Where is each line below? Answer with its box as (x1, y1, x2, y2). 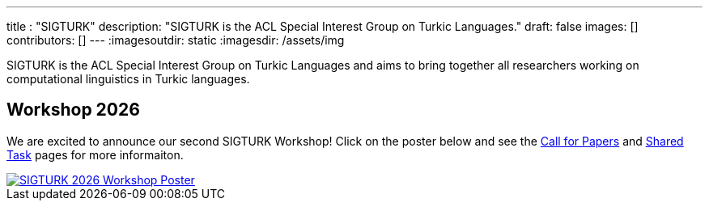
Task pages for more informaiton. (6, 147, 184, 162)
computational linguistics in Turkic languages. (6, 72, 250, 86)
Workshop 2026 (6, 99, 140, 120)
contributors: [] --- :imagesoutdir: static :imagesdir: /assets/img (6, 33, 345, 47)
